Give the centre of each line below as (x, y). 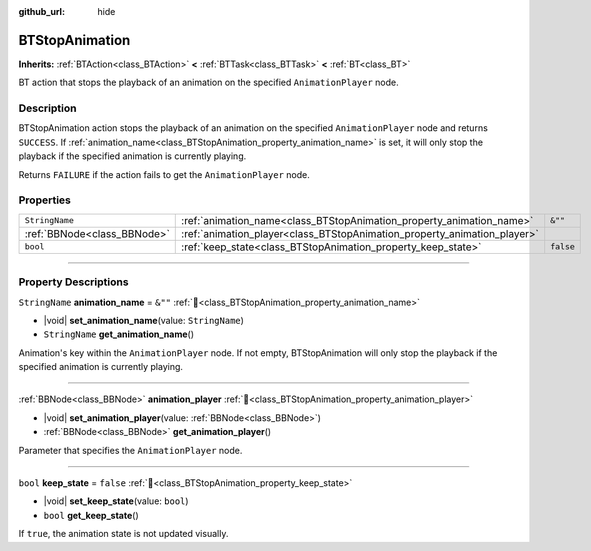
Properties (45, 200)
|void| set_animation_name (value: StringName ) (144, 320)
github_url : (41, 11)
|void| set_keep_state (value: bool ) (116, 501)
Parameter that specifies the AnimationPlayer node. (130, 450)
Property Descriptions (73, 282)
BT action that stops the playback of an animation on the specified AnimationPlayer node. (208, 82)
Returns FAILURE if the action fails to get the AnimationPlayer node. (164, 174)
